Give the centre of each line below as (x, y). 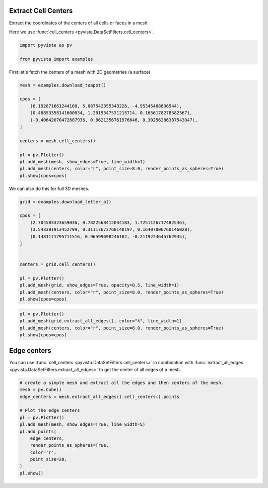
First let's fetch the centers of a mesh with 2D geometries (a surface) (80, 72)
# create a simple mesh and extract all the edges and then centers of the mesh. (122, 383)
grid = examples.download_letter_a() (66, 202)
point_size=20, (48, 459)
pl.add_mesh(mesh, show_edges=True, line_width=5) (83, 425)
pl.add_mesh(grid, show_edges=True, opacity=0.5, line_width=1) (100, 285)
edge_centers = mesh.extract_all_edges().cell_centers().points (100, 396)
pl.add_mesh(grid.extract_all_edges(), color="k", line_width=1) (101, 321)
